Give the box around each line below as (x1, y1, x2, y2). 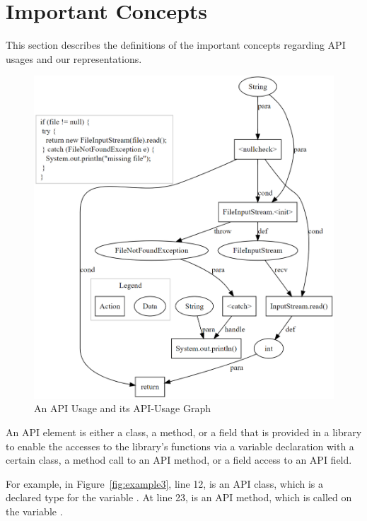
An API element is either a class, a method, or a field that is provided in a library (6, 425, 362, 440)
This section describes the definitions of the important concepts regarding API (6, 37, 346, 52)
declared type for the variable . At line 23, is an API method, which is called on (6, 490, 352, 505)
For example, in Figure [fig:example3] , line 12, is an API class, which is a (6, 476, 323, 491)
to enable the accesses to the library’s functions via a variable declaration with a (6, 438, 354, 453)
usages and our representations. (6, 51, 142, 66)
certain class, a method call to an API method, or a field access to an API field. (6, 452, 352, 467)
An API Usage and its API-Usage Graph (34, 401, 211, 416)
